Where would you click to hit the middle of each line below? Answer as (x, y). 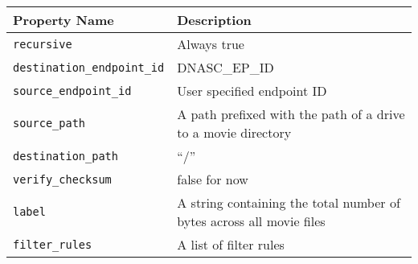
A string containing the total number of (289, 202)
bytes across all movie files (251, 221)
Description (214, 20)
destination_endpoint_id (89, 67)
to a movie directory (234, 132)
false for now (213, 179)
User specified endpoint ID (252, 91)
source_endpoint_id (72, 91)
